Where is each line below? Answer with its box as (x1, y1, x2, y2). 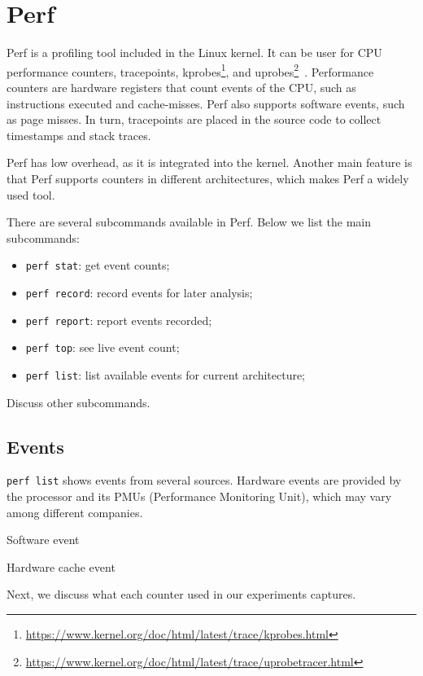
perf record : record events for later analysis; (25, 283, 253, 301)
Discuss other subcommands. (7, 393, 150, 410)
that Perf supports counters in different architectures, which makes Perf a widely (7, 169, 409, 187)
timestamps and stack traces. (7, 126, 151, 143)
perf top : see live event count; (25, 339, 180, 356)
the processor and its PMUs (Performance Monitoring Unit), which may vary (7, 488, 392, 505)
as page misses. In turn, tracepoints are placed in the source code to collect (7, 111, 382, 128)
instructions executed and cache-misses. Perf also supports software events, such (7, 94, 405, 112)
